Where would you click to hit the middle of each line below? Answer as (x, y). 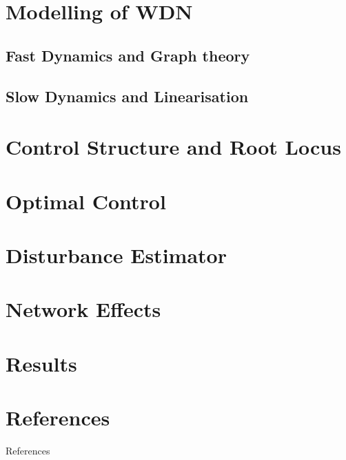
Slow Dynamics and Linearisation (127, 96)
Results (41, 363)
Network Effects (83, 309)
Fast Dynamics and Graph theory (128, 55)
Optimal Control (86, 201)
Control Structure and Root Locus (173, 147)
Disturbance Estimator (116, 255)
